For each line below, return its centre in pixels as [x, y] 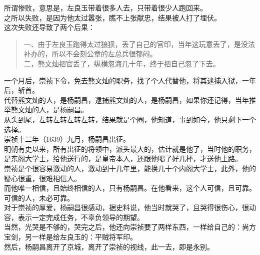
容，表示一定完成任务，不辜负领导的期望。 [74, 217]
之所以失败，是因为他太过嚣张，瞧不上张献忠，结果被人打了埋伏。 [112, 17]
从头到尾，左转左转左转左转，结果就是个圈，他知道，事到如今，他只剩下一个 [130, 119]
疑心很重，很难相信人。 [42, 178]
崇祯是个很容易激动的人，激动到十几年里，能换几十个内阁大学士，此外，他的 [130, 168]
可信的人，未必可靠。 [39, 197]
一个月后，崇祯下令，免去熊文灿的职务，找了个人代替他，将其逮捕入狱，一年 [130, 80]
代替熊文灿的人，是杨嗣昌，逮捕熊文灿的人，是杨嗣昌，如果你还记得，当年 [126, 100]
